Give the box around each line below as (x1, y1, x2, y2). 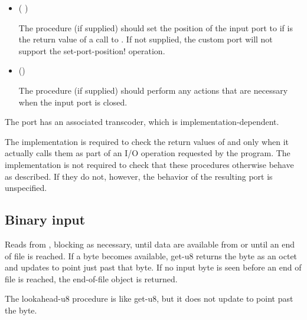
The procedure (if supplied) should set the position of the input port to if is (18, 21, 293, 34)
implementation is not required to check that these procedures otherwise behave (5, 158, 294, 170)
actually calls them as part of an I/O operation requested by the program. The (5, 147, 290, 159)
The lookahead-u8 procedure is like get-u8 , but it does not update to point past (5, 292, 293, 305)
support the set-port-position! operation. (18, 44, 165, 57)
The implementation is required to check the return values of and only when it (5, 135, 289, 147)
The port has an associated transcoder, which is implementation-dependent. (5, 116, 279, 128)
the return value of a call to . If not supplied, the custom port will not (18, 33, 273, 45)
